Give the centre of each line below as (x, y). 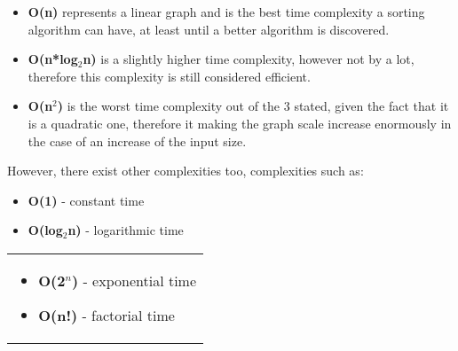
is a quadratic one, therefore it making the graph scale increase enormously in (240, 123)
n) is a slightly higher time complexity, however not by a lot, (249, 59)
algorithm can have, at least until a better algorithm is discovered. (209, 29)
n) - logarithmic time (126, 230)
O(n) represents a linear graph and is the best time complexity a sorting (226, 12)
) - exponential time (134, 280)
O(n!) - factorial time (107, 315)
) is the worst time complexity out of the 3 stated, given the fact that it (253, 106)
